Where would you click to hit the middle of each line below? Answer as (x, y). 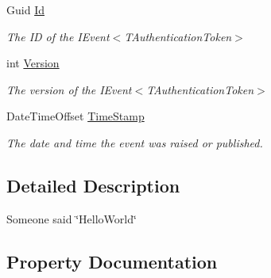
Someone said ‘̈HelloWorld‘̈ (72, 218)
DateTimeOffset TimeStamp (75, 116)
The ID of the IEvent (58, 36)
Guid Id (25, 10)
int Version (33, 63)
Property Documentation (112, 261)
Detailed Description (93, 185)
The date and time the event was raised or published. (135, 142)
